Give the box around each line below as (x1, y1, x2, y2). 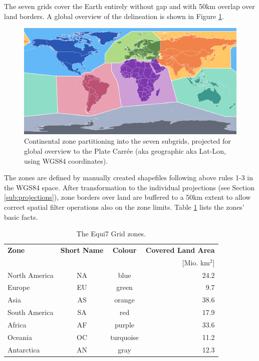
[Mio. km (182, 257, 210, 267)
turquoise (110, 331, 139, 342)
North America (8, 269, 54, 280)
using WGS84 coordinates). (24, 155, 108, 166)
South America (8, 307, 54, 317)
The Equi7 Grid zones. (76, 228, 146, 239)
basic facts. (4, 211, 38, 222)
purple (115, 319, 135, 330)
